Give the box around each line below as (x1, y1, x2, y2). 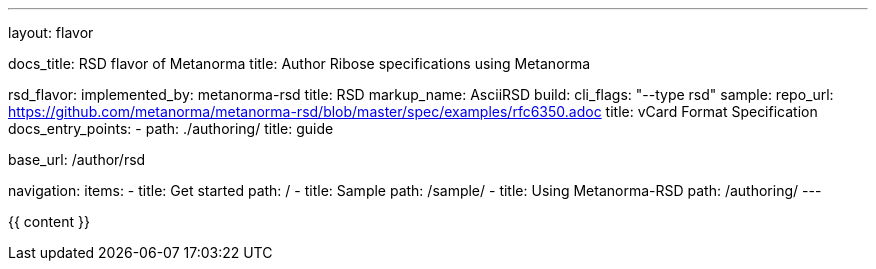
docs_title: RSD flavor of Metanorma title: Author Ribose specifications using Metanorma (8, 55, 591, 72)
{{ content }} (8, 213, 90, 230)
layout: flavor (8, 24, 94, 41)
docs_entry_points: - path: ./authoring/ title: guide (8, 120, 334, 137)
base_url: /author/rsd (8, 151, 146, 168)
